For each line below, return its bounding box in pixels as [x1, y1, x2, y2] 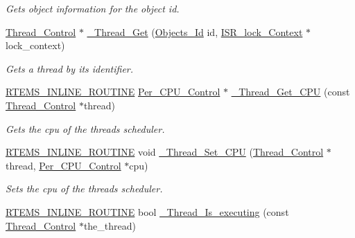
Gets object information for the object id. [6, 1, 180, 15]
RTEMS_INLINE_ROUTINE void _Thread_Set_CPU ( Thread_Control [6, 145, 324, 159]
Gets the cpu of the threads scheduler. [6, 121, 165, 136]
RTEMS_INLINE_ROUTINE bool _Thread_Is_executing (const [6, 204, 289, 219]
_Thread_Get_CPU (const [231, 84, 350, 99]
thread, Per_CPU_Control [6, 158, 121, 172]
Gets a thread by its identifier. [6, 61, 134, 75]
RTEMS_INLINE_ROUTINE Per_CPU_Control [6, 84, 220, 99]
